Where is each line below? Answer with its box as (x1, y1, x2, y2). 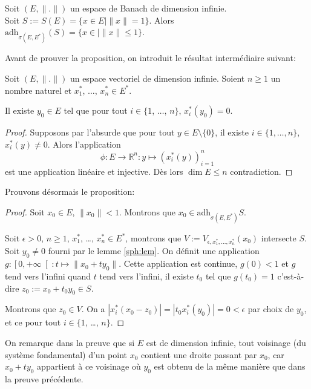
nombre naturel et (5, 83, 72, 96)
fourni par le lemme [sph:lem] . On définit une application (48, 244, 260, 257)
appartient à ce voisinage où (37, 360, 141, 373)
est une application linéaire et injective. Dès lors (5, 165, 183, 177)
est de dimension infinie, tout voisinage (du (146, 336, 306, 349)
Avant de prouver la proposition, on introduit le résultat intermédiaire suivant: (5, 51, 296, 64)
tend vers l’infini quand (5, 270, 91, 283)
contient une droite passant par (141, 348, 257, 361)
